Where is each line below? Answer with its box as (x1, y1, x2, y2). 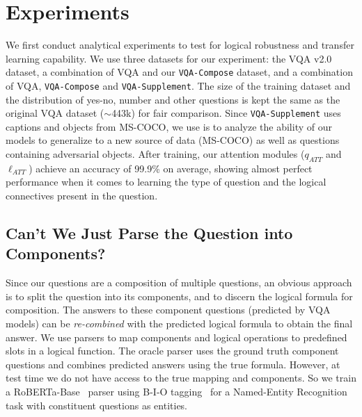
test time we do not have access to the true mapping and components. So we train (6, 370, 356, 385)
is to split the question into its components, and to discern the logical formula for (6, 288, 353, 303)
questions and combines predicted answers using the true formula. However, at (6, 357, 340, 371)
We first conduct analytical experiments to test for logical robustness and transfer (6, 38, 354, 52)
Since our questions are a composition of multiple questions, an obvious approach (6, 275, 352, 290)
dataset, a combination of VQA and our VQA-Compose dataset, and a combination (6, 65, 353, 79)
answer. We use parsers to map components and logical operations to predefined (6, 329, 347, 344)
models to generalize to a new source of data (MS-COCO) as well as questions (6, 133, 340, 147)
